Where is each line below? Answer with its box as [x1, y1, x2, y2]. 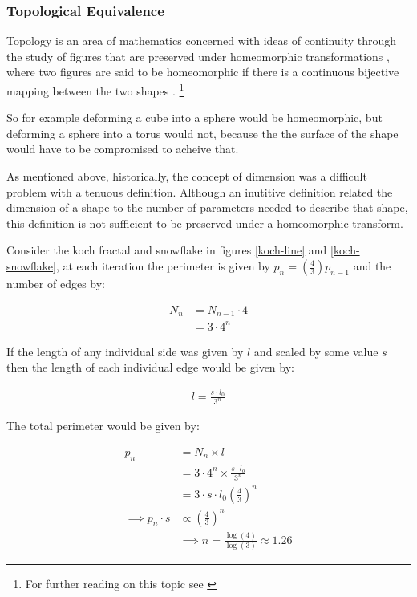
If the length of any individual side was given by [6, 343, 244, 359]
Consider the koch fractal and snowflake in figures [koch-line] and [6, 242, 327, 258]
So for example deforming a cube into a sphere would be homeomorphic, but [6, 109, 383, 126]
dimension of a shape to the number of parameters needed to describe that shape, [6, 199, 408, 216]
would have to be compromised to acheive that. [6, 140, 239, 157]
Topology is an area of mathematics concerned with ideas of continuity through [6, 32, 397, 49]
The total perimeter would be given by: [6, 417, 200, 434]
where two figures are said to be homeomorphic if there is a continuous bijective [6, 63, 399, 80]
